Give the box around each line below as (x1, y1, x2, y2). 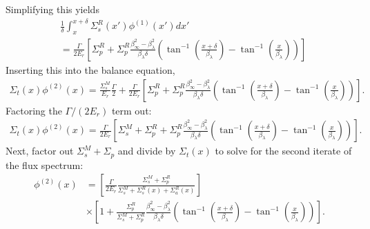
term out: (111, 103, 152, 117)
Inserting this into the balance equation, (6, 62, 175, 77)
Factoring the (6, 103, 62, 117)
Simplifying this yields (6, 2, 99, 16)
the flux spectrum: (6, 157, 84, 172)
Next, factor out (6, 143, 74, 158)
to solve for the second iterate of (215, 143, 352, 158)
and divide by (117, 143, 176, 158)
